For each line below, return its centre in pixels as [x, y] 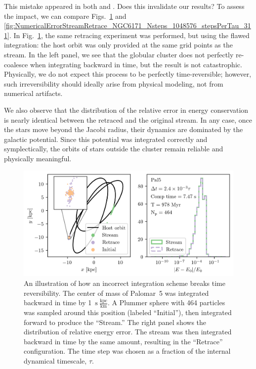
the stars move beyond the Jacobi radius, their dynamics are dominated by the [124, 129]
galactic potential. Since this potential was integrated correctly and [106, 139]
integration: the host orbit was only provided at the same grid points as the [118, 45]
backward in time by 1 [58, 302]
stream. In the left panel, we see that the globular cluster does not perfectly [119, 54]
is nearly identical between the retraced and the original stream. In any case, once [128, 119]
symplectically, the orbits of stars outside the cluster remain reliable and [114, 149]
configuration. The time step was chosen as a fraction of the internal [127, 351]
